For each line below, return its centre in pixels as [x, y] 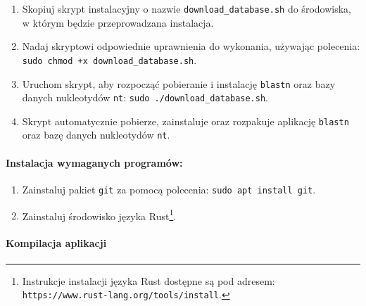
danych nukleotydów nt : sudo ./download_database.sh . [145, 97]
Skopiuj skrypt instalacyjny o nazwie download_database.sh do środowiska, [187, 8]
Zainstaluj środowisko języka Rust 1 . [99, 215]
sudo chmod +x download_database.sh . [109, 59]
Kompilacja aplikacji [56, 243]
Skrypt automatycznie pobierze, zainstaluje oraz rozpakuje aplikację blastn [185, 121]
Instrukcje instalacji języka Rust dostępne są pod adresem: [149, 280]
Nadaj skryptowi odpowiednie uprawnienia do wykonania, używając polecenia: [191, 46]
